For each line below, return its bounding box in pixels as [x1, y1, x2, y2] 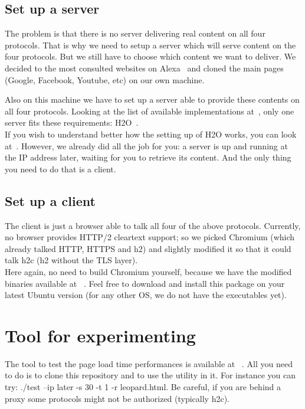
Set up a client [5, 191, 96, 210]
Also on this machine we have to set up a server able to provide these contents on [5, 93, 300, 106]
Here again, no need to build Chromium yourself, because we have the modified [5, 265, 292, 277]
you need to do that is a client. [5, 162, 116, 175]
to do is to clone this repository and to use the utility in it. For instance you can [5, 369, 296, 381]
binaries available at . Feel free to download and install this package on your [5, 277, 285, 289]
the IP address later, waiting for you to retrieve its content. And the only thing [5, 151, 291, 163]
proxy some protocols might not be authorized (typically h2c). [5, 392, 230, 404]
